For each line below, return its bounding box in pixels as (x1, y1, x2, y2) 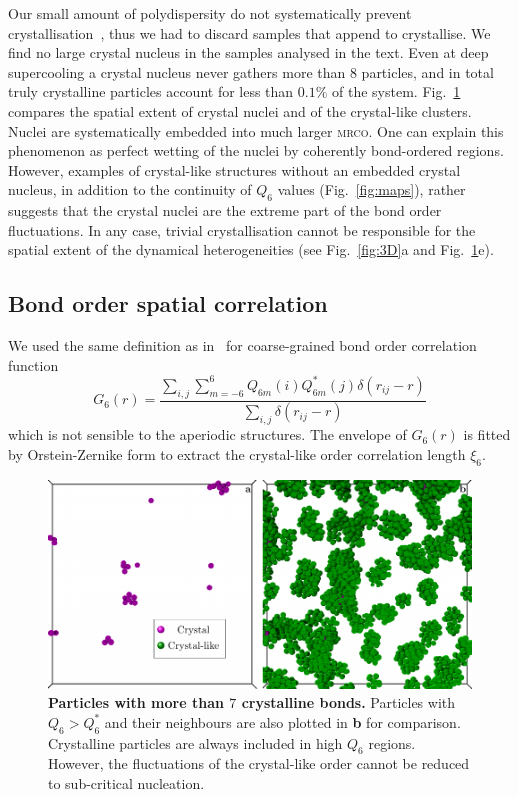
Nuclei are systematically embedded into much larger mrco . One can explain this (8, 120, 504, 141)
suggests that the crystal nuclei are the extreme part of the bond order (8, 200, 442, 221)
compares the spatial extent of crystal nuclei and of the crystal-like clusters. (8, 100, 472, 121)
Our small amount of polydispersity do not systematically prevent (8, 3, 412, 23)
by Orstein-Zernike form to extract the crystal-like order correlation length (8, 443, 466, 464)
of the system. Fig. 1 (332, 81, 461, 102)
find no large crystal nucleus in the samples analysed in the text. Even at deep (8, 42, 489, 63)
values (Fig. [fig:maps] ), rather (277, 179, 466, 200)
